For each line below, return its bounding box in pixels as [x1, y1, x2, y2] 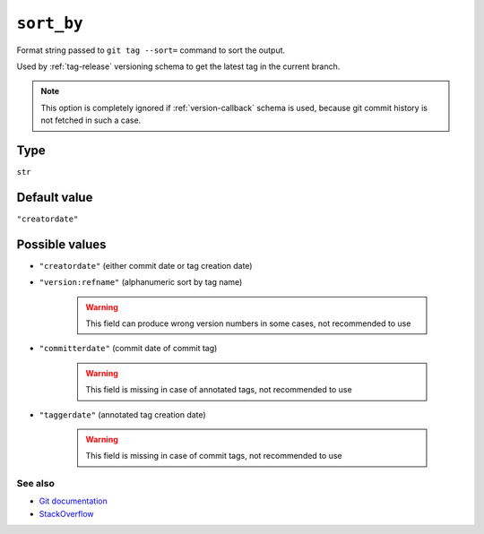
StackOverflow [39, 508, 94, 519]
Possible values [16, 237, 107, 252]
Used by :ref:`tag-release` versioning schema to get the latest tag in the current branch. [16, 61, 341, 72]
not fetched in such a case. [40, 115, 142, 125]
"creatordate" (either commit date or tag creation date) [39, 260, 253, 271]
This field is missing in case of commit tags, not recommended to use [85, 451, 342, 461]
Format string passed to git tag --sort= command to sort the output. [16, 45, 286, 56]
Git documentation [39, 495, 108, 506]
